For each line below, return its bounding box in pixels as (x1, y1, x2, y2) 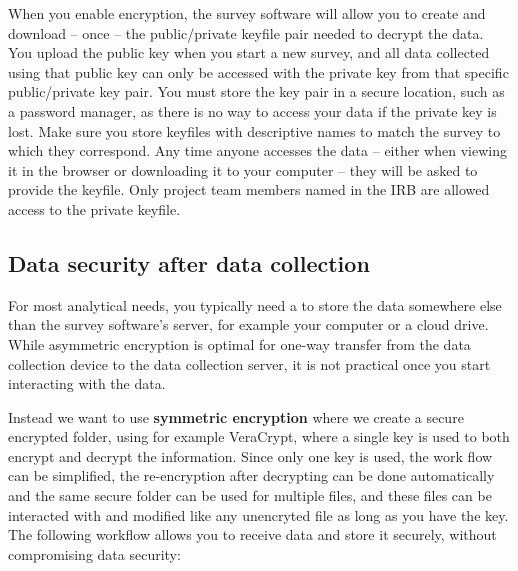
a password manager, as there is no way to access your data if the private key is (8, 100, 497, 121)
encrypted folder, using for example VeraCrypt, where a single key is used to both (8, 426, 510, 447)
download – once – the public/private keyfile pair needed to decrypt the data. (8, 22, 484, 43)
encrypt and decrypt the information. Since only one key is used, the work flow (8, 445, 493, 466)
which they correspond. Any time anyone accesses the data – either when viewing (8, 140, 507, 161)
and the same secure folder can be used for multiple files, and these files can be (8, 485, 492, 506)
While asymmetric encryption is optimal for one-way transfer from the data (8, 333, 471, 354)
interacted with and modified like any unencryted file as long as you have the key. (8, 504, 509, 525)
